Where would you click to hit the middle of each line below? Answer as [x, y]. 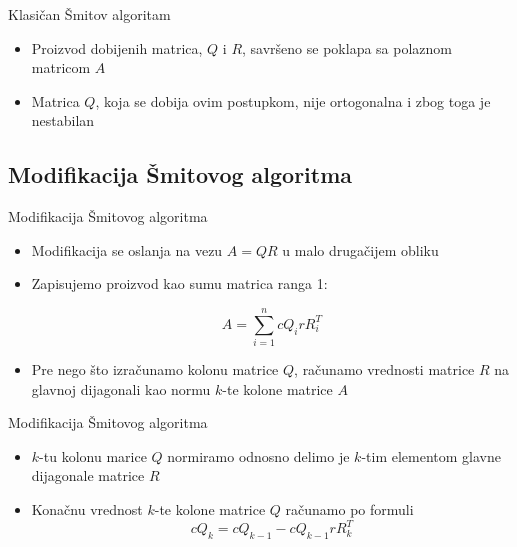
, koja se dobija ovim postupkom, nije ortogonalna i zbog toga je [293, 100]
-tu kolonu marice [93, 455]
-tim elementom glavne [431, 455]
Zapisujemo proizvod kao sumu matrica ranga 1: [179, 283]
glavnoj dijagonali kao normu [121, 388]
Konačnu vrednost [87, 509]
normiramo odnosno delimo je [258, 455]
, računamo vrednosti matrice [384, 369]
